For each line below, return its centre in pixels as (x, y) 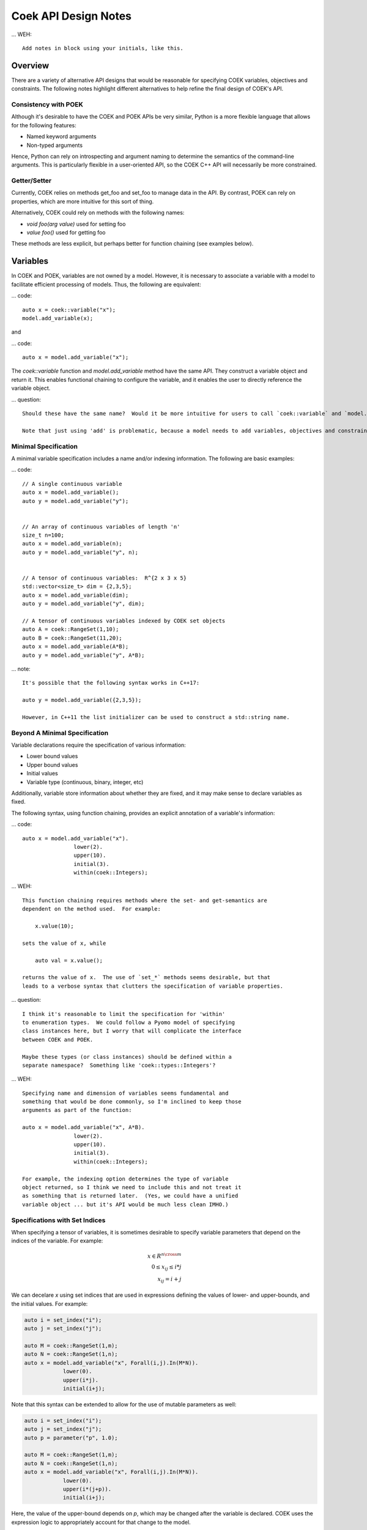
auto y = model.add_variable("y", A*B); (83, 655)
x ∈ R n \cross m (164, 1256)
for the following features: (44, 125)
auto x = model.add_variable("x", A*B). (83, 1127)
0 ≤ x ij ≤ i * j (166, 1268)
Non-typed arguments (54, 145)
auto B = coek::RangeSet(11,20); (72, 638)
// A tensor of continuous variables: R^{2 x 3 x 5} (104, 578)
